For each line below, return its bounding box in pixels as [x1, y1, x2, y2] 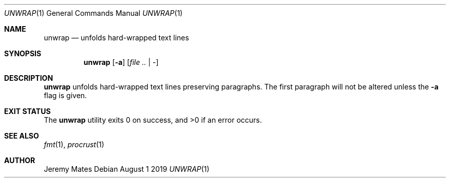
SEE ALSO [4, 131, 39, 140]
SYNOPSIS [4, 49, 42, 58]
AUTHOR [4, 156, 35, 165]
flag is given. [44, 91, 87, 100]
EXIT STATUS [4, 107, 51, 116]
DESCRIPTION [4, 74, 53, 82]
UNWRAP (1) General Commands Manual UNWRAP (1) [4, 9, 183, 17]
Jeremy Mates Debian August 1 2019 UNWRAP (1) [44, 165, 210, 173]
